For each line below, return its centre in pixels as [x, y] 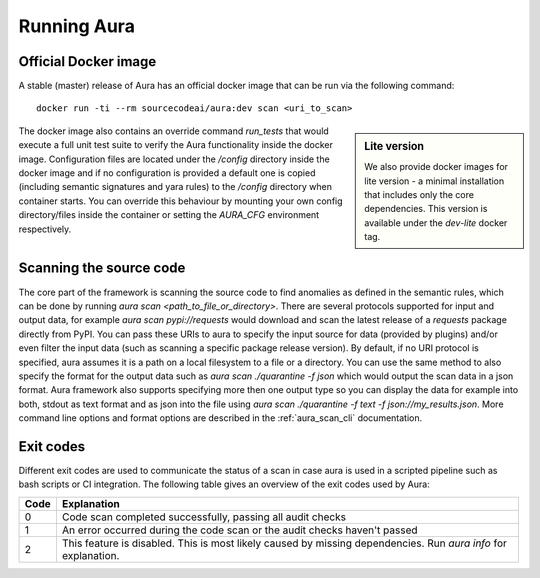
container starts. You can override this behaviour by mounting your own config [181, 201]
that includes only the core [419, 194]
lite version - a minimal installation [434, 181]
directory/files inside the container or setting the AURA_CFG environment [169, 215]
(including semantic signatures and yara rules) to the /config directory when [175, 187]
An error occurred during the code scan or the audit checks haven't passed [240, 530]
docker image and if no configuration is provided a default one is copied [167, 173]
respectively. [45, 229]
